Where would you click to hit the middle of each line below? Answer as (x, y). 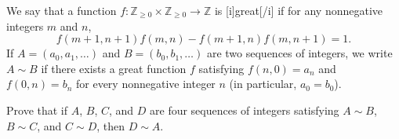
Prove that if (37, 110)
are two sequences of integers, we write (299, 53)
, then (111, 125)
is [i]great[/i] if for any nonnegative (299, 10)
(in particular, (263, 84)
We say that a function (62, 10)
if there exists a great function (114, 68)
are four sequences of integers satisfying (245, 110)
